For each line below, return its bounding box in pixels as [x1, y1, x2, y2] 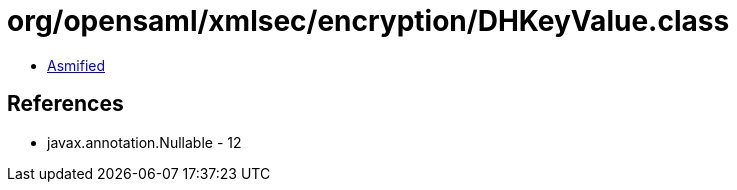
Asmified [47, 56, 106, 74]
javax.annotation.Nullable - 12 [47, 133, 242, 151]
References [7, 91, 124, 117]
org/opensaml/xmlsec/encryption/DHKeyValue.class [7, 4, 730, 38]
